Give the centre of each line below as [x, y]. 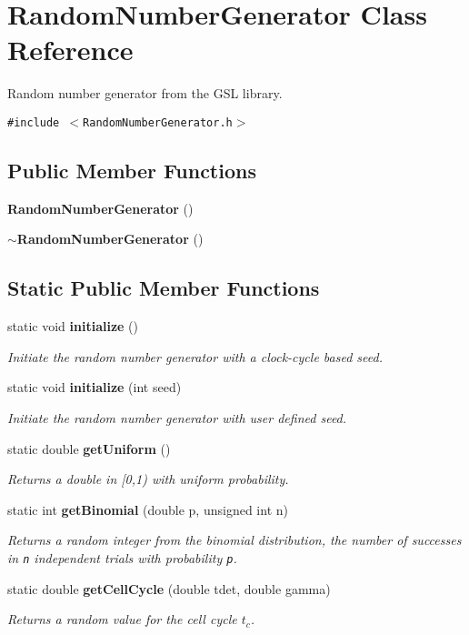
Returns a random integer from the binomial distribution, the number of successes [234, 540]
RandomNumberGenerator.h [158, 122]
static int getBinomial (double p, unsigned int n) [148, 509]
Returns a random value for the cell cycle [122, 619]
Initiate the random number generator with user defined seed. [177, 417]
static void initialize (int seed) [95, 387]
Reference [70, 50]
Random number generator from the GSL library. [145, 93]
